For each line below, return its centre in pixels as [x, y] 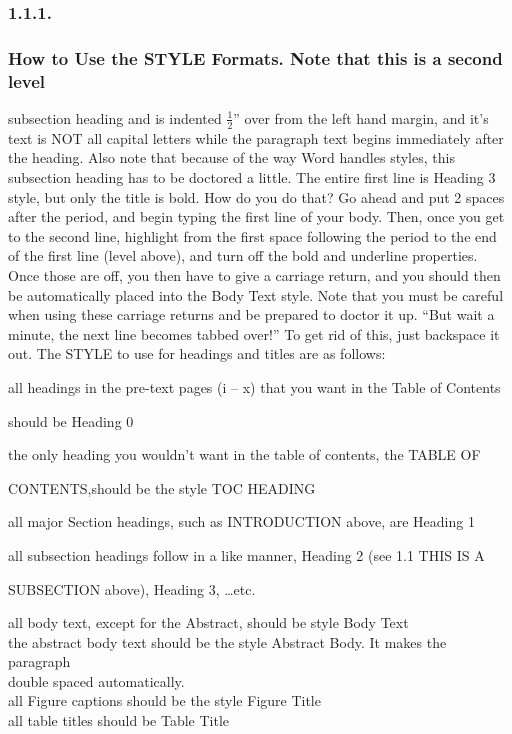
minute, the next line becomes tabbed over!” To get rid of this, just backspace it [254, 333]
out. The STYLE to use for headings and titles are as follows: [197, 353]
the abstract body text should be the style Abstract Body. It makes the [227, 641]
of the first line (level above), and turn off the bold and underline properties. [243, 255]
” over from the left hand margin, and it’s [361, 117]
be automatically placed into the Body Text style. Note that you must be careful [256, 294]
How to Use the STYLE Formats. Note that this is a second [255, 57]
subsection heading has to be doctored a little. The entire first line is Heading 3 [252, 177]
